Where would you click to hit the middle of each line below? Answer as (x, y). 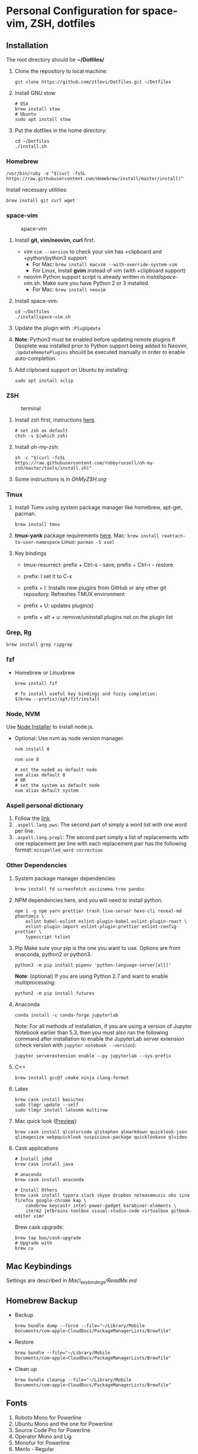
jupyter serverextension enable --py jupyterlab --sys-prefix (93, 1056)
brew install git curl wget (41, 201)
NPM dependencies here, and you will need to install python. (89, 900)
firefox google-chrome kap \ (51, 1200)
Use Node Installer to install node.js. (50, 727)
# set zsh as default (41, 431)
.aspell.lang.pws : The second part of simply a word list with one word (101, 825)
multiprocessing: (35, 982)
